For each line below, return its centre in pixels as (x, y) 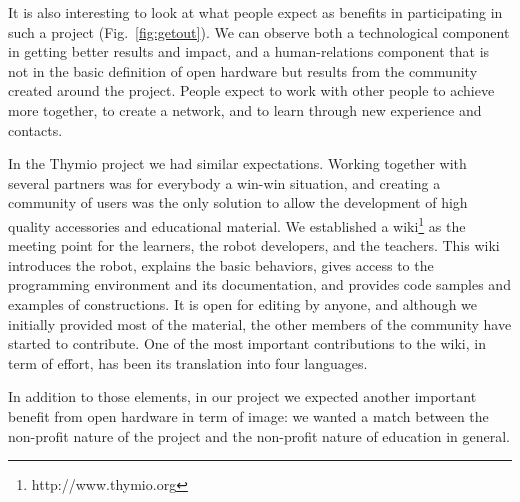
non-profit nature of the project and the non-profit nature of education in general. (259, 435)
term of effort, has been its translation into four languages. (188, 362)
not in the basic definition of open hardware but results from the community (243, 70)
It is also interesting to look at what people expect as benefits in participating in (255, 12)
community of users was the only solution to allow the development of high (238, 202)
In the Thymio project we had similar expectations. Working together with (237, 163)
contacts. (35, 129)
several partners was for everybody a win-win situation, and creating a (224, 182)
